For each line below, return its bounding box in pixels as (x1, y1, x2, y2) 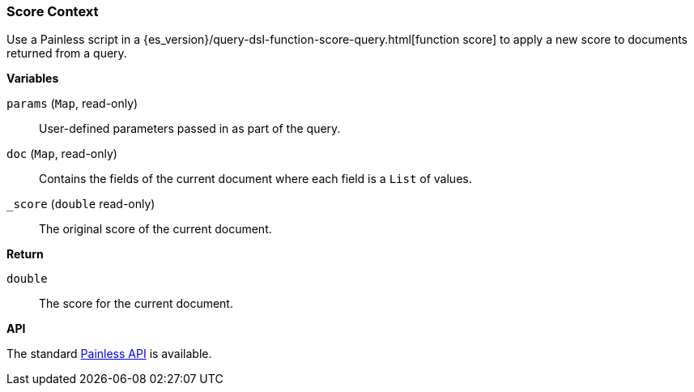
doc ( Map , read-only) (6, 147, 117, 161)
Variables (6, 71, 59, 86)
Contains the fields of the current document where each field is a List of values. (39, 172, 472, 186)
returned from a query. (6, 46, 127, 61)
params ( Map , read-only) (6, 96, 138, 111)
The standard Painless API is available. (6, 347, 212, 361)
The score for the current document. (39, 296, 233, 311)
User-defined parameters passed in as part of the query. (39, 121, 341, 136)
